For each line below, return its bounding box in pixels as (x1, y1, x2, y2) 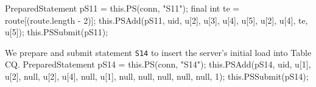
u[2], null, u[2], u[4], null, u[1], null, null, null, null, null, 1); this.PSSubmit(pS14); (5, 70, 309, 83)
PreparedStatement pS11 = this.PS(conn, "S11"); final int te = (5, 2, 240, 14)
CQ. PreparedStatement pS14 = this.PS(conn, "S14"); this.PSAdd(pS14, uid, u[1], (5, 58, 311, 71)
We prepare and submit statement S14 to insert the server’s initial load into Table (5, 46, 312, 58)
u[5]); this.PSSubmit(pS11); (5, 26, 108, 38)
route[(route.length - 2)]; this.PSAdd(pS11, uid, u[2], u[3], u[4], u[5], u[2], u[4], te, (5, 13, 308, 26)
